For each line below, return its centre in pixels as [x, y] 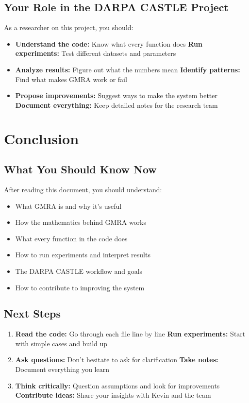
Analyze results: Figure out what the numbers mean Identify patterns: [128, 69]
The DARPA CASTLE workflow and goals [79, 271]
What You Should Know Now [80, 169]
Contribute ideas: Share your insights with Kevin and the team [113, 395]
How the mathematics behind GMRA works [81, 222]
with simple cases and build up [61, 343]
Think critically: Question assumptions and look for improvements [117, 385]
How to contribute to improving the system [80, 287]
